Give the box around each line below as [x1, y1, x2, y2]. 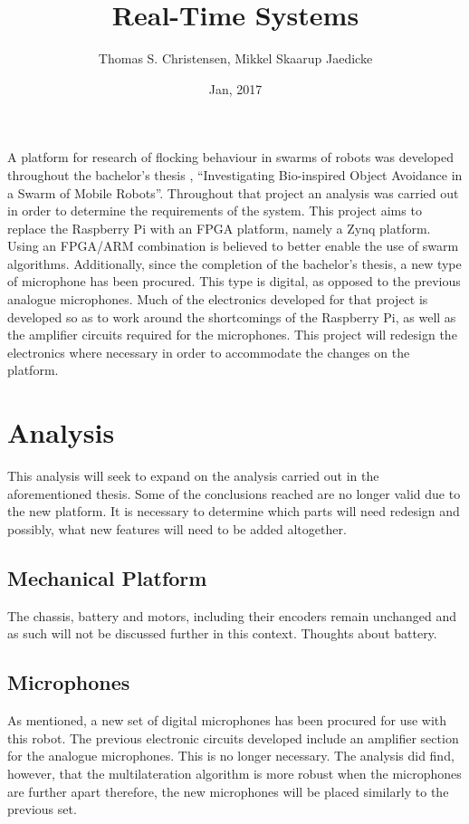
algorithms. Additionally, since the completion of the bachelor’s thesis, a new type [7, 254, 462, 273]
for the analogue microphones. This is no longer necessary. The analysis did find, [7, 746, 455, 765]
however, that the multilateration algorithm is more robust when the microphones [7, 763, 462, 782]
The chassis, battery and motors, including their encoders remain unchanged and [7, 606, 457, 625]
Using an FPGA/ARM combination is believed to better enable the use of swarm [7, 236, 459, 255]
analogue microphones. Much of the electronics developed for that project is [7, 290, 428, 309]
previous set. [7, 800, 77, 819]
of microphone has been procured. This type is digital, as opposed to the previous [7, 272, 461, 291]
